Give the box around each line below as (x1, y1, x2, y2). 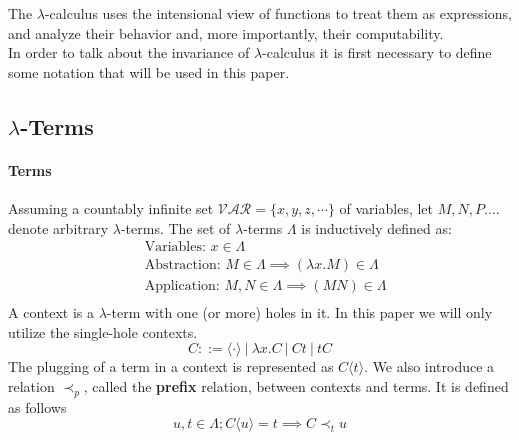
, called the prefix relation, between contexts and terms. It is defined (83, 376, 509, 397)
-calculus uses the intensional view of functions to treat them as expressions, (44, 3, 512, 23)
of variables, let (339, 197, 434, 218)
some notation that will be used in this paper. (8, 61, 290, 82)
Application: (144, 279, 220, 294)
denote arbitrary (8, 217, 109, 238)
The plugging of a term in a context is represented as (8, 356, 334, 377)
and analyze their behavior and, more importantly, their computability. (8, 22, 444, 43)
